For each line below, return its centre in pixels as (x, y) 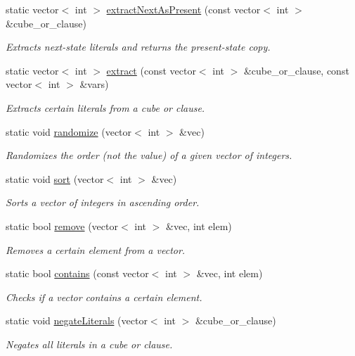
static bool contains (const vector (77, 273)
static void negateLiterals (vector (77, 320)
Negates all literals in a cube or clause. (89, 344)
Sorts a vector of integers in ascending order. (103, 202)
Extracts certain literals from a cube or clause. (105, 107)
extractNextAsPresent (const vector (183, 9)
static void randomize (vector (69, 131)
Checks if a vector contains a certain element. (104, 297)
